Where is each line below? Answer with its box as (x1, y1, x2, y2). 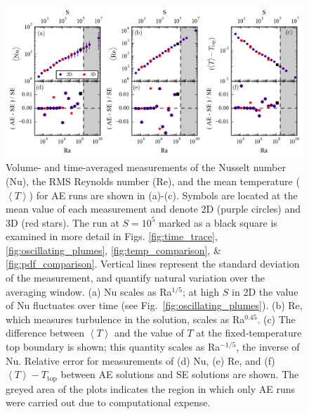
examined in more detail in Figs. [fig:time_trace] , (6, 229, 218, 244)
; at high (183, 284, 220, 299)
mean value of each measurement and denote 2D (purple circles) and (6, 201, 301, 216)
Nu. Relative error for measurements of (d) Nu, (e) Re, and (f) (6, 353, 275, 368)
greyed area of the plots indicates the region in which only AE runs (6, 381, 296, 396)
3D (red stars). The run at (6, 215, 119, 230)
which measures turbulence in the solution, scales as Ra (6, 311, 245, 326)
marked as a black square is (159, 215, 277, 230)
